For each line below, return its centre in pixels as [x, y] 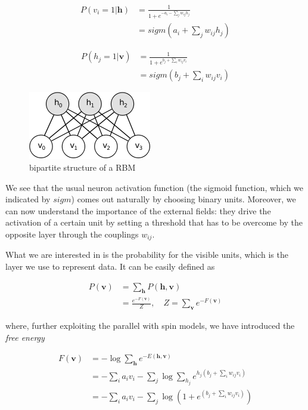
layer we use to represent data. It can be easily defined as [110, 266]
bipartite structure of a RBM [83, 167]
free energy [25, 337]
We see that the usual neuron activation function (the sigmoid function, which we [155, 187]
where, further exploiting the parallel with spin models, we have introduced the [150, 326]
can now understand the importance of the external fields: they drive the [138, 210]
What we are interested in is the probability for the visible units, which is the [147, 255]
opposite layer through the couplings [72, 234]
